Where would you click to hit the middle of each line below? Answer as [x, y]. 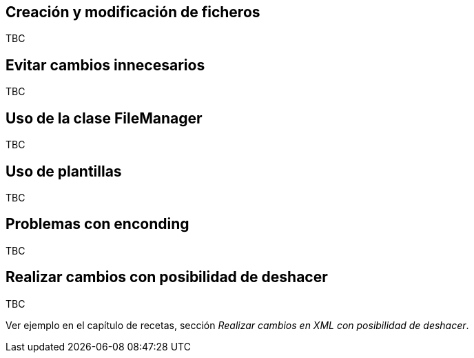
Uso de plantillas [64, 171]
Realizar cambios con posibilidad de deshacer [167, 277]
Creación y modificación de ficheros [133, 12]
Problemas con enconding [97, 224]
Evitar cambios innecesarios [105, 65]
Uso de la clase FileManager [104, 118]
